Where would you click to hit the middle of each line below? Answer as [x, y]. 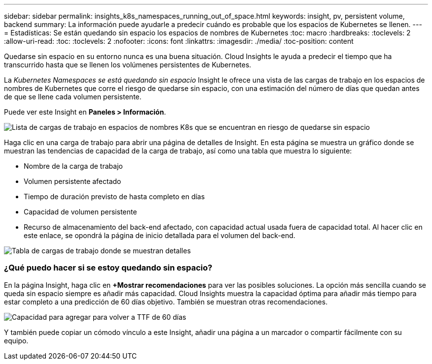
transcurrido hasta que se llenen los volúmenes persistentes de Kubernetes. [128, 65]
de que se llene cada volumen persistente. [73, 97]
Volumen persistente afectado [72, 181]
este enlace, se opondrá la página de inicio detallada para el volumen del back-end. [160, 235]
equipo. [16, 340]
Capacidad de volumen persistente [80, 212]
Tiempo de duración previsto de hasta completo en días [114, 197]
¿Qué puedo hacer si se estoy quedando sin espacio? [108, 268]
